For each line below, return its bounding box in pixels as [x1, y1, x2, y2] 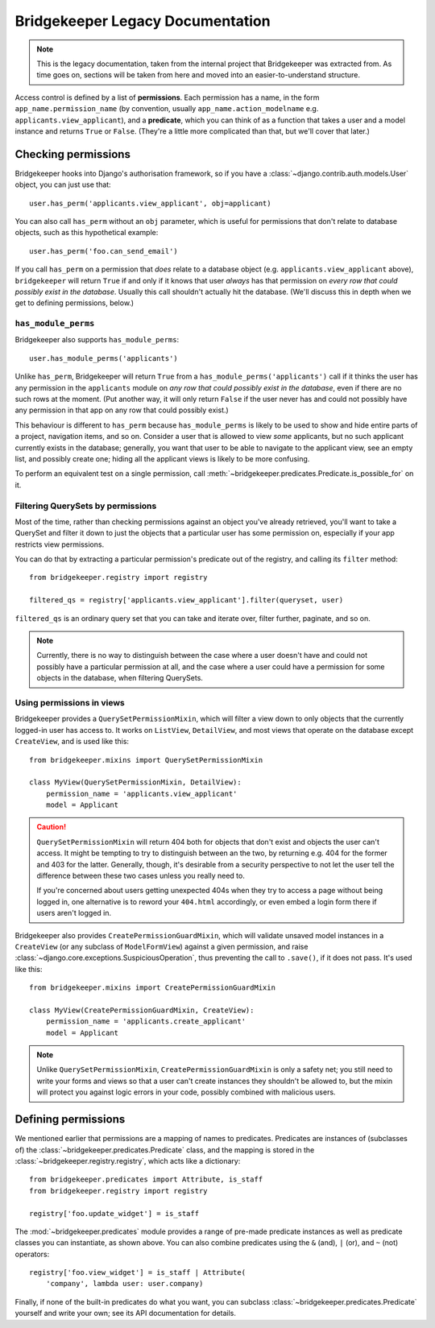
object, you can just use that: [14, 180, 112, 189]
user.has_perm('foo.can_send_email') [29, 246, 179, 255]
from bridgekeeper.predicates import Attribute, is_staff [29, 1175, 263, 1184]
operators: [14, 1249, 50, 1259]
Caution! [36, 822, 67, 832]
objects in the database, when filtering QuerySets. [36, 673, 203, 683]
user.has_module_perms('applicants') [29, 354, 179, 362]
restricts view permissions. [14, 540, 105, 549]
